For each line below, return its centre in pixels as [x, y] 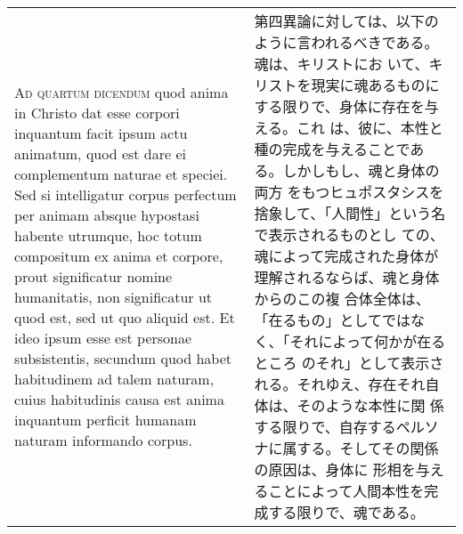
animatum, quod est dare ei [101, 154]
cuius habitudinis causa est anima [119, 399]
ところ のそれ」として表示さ [349, 363]
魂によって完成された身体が [346, 256]
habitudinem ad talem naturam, [114, 379]
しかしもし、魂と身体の [361, 170]
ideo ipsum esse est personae [103, 338]
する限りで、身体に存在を [339, 106]
